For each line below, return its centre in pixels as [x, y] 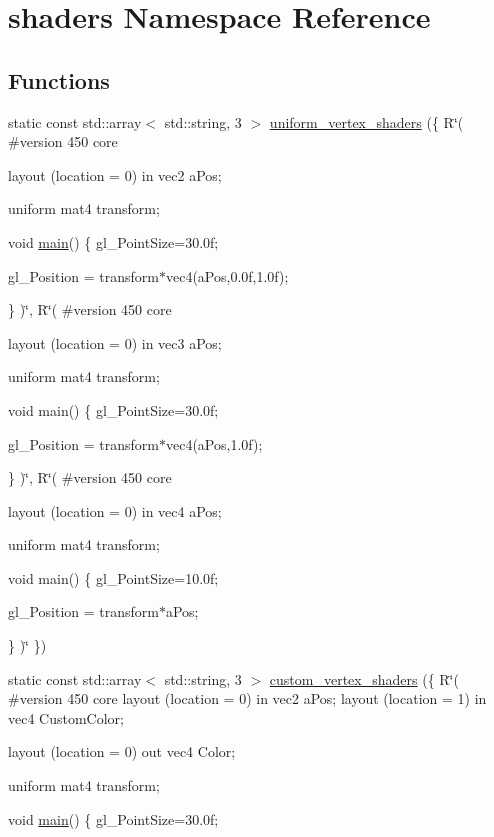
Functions [59, 79]
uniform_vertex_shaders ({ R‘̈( [366, 121]
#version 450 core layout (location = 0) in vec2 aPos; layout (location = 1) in [247, 698]
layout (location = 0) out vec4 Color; [122, 751]
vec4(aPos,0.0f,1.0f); [227, 275]
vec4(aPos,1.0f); [214, 443]
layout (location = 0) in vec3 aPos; [115, 342]
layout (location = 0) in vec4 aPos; [115, 510]
